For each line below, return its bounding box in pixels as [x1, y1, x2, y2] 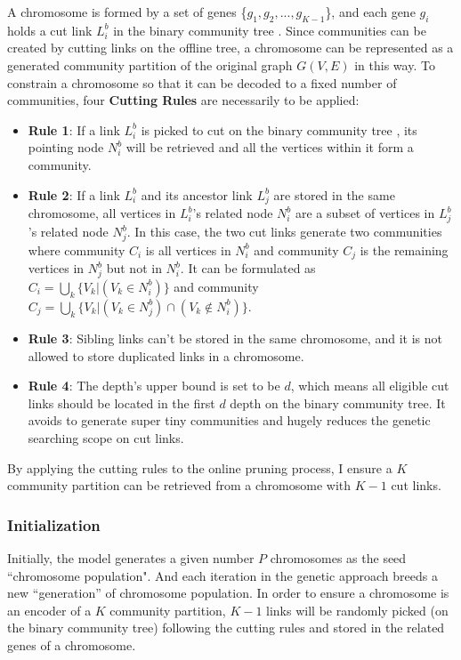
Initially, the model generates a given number [7, 548, 255, 567]
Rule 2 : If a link [28, 185, 120, 204]
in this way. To [354, 55, 435, 74]
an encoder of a [7, 600, 92, 619]
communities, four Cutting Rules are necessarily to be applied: [7, 91, 360, 109]
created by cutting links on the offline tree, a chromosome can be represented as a [7, 38, 454, 57]
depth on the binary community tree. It [230, 393, 446, 412]
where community [28, 240, 125, 259]
